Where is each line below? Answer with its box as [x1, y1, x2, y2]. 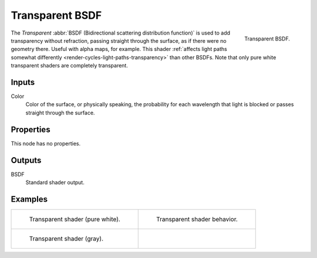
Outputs [11, 155, 42, 165]
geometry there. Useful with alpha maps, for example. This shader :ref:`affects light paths [11, 46, 227, 53]
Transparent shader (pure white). [29, 215, 120, 223]
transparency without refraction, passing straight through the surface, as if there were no [11, 37, 227, 44]
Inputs [11, 77, 35, 87]
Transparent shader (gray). [29, 235, 104, 243]
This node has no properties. [11, 140, 81, 147]
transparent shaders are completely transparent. [11, 62, 129, 69]
